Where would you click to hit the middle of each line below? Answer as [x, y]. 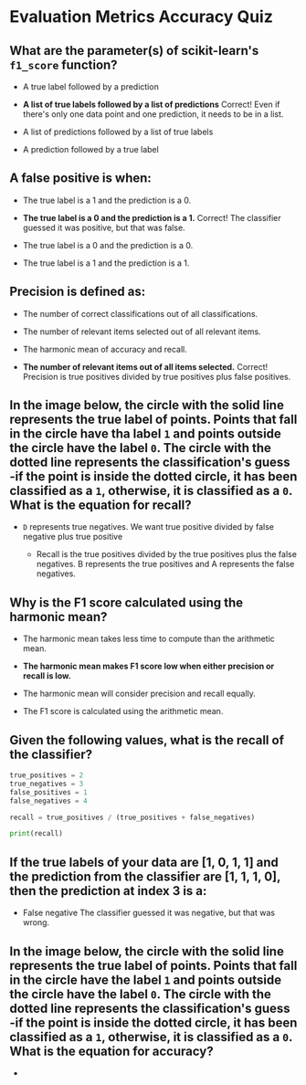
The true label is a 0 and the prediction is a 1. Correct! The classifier [152, 217]
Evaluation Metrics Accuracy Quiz [142, 17]
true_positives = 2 [47, 775]
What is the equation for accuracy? [111, 1051]
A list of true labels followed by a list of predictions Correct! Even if [151, 104]
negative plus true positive [73, 537]
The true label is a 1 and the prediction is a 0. [107, 200]
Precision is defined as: [78, 292]
